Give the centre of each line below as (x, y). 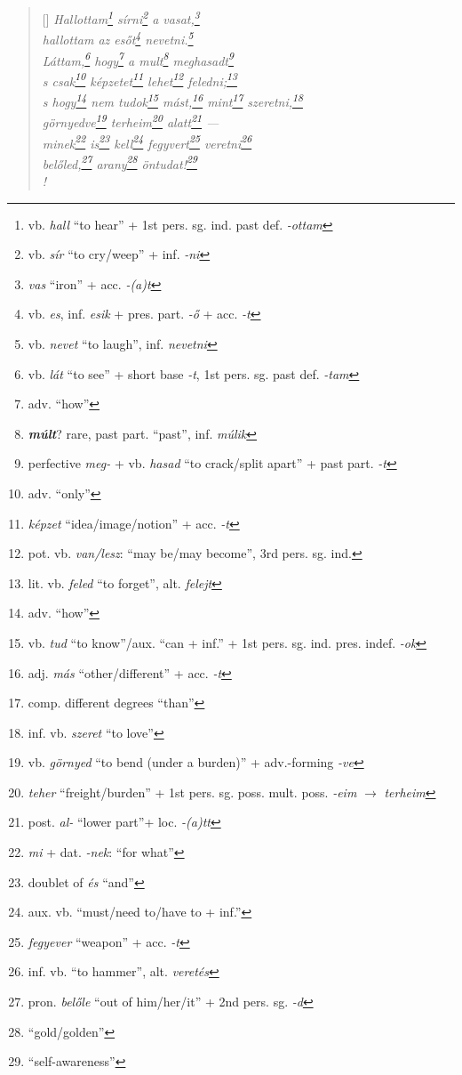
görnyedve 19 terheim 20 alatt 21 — (131, 121)
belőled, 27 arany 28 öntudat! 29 (119, 162)
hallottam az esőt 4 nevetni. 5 (118, 38)
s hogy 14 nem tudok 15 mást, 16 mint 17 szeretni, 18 (172, 100)
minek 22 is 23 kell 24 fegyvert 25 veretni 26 (147, 141)
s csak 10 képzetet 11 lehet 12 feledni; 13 (139, 79)
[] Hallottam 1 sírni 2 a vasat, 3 (121, 17)
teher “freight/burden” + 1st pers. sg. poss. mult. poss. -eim (192, 792)
